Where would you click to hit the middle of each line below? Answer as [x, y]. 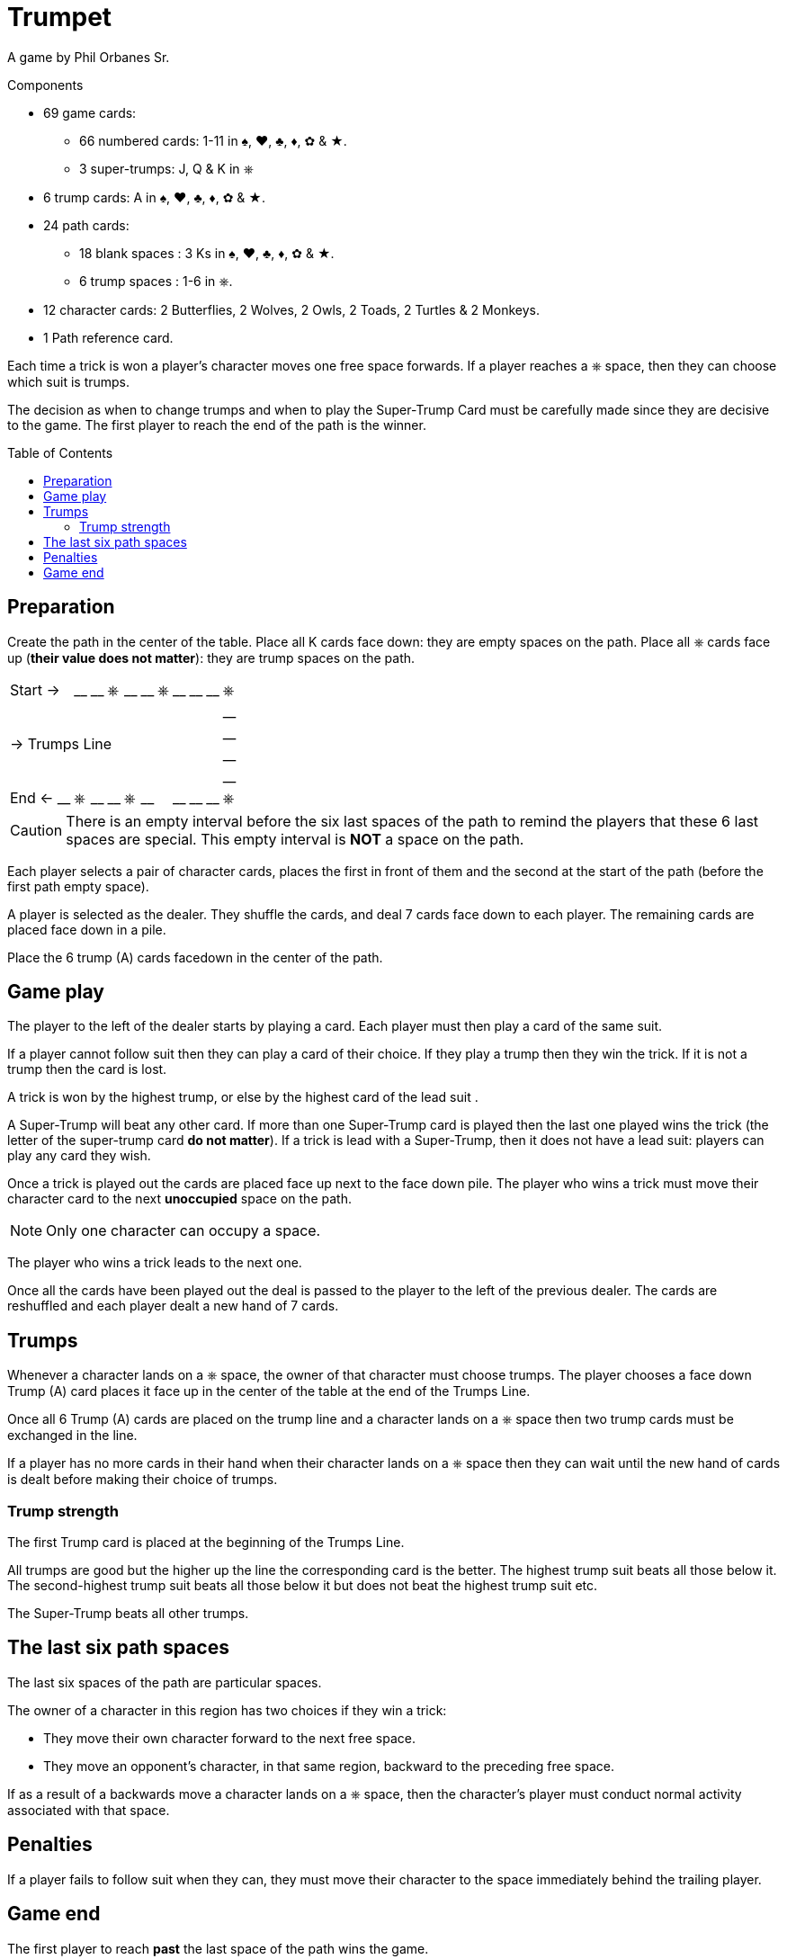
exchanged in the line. [72, 1436]
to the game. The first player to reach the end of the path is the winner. [217, 425]
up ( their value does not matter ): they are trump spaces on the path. [211, 657]
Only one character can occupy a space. [183, 1231]
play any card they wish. [79, 1156]
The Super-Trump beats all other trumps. [128, 1614]
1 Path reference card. [108, 337]
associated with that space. [89, 1810]
